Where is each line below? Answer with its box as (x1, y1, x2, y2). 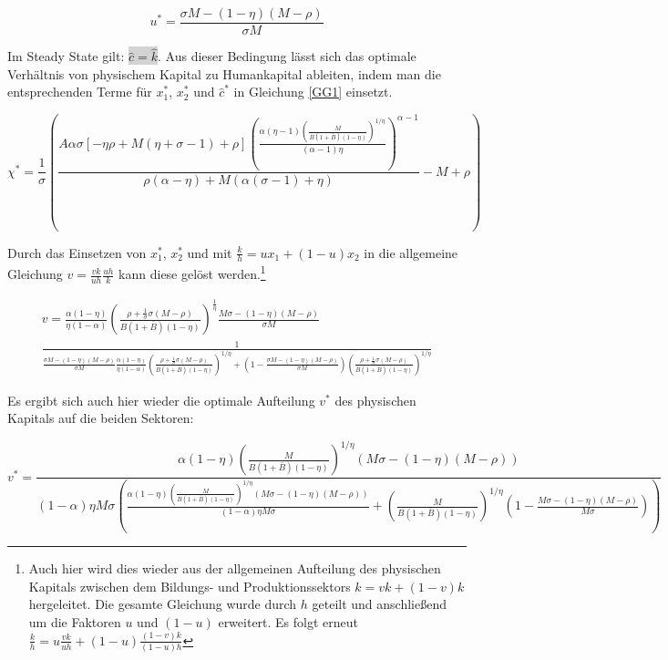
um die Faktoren (28, 612, 121, 631)
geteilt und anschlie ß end (312, 594, 447, 614)
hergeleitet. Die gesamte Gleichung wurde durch (28, 594, 297, 614)
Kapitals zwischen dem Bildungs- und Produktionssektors (28, 576, 351, 595)
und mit (187, 242, 232, 262)
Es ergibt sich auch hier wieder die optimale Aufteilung (7, 390, 315, 409)
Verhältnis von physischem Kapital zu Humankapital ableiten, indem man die (7, 64, 441, 83)
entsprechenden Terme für (7, 82, 152, 101)
